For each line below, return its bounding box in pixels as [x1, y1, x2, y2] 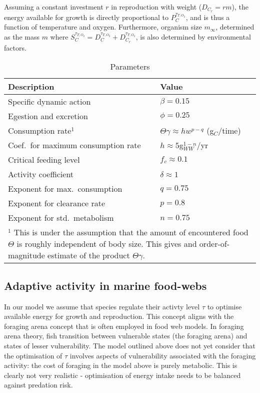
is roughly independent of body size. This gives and [16, 238, 197, 250]
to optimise [207, 301, 242, 311]
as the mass [4, 32, 39, 42]
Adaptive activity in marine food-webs [4, 277, 207, 293]
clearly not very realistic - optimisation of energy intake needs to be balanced [4, 369, 241, 380]
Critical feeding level [8, 154, 80, 166]
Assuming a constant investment [4, 2, 103, 12]
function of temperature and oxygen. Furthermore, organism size [4, 22, 202, 32]
